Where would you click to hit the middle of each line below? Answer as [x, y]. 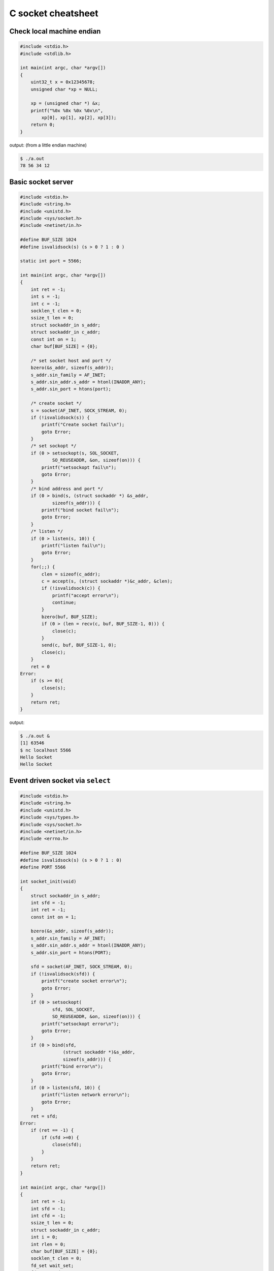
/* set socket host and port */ [71, 360]
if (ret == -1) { [52, 1130]
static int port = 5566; [51, 261]
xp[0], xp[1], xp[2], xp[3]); [79, 118]
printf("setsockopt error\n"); [80, 1024]
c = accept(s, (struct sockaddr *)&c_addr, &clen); [107, 581]
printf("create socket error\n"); [84, 981]
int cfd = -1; [48, 1216]
